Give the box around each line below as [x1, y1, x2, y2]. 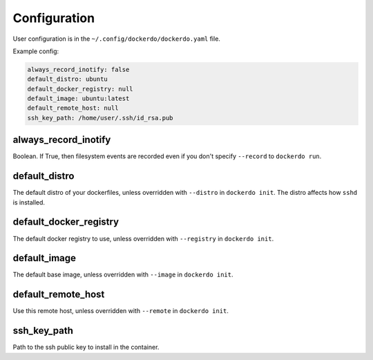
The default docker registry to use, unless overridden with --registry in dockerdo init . [12, 234, 274, 243]
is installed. [12, 198, 45, 207]
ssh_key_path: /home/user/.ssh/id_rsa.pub [27, 114, 173, 122]
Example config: [12, 47, 59, 55]
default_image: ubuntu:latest [27, 95, 130, 103]
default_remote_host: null [27, 104, 119, 112]
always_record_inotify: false [27, 66, 130, 73]
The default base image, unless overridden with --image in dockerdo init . [12, 270, 233, 279]
